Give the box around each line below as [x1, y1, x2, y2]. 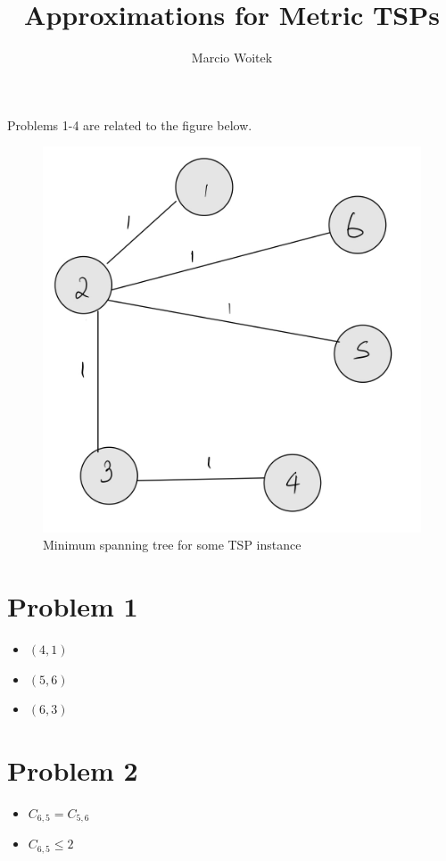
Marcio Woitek [191, 48, 273, 67]
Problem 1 [7, 588, 138, 625]
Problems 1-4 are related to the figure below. [7, 115, 252, 134]
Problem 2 [7, 752, 138, 789]
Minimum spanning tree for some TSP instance [43, 535, 301, 554]
